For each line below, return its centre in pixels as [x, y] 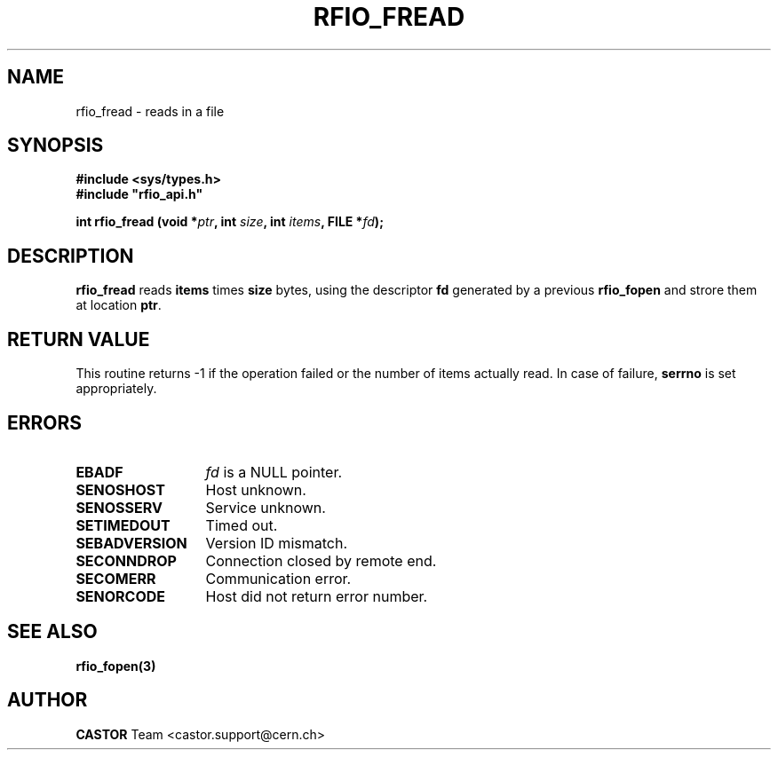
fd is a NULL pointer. [274, 472]
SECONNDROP [126, 560]
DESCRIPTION [71, 256]
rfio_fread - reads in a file [150, 111]
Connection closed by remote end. [321, 560]
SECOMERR [116, 578]
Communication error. [278, 578]
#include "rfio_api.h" [139, 194]
